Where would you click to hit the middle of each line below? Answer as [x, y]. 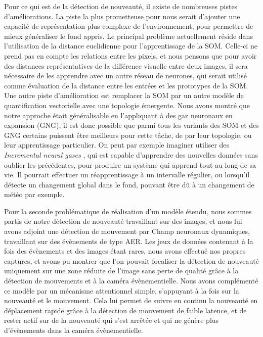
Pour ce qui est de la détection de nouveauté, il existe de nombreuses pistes [121, 6]
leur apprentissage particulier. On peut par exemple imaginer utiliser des [117, 145]
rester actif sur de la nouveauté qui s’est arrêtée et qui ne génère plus [112, 320]
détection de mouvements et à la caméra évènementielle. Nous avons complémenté [131, 281]
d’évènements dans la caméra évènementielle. [74, 330]
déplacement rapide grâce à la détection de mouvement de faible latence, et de [125, 310]
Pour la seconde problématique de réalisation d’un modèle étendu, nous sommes [128, 211]
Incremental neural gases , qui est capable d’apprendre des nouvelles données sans [131, 154]
